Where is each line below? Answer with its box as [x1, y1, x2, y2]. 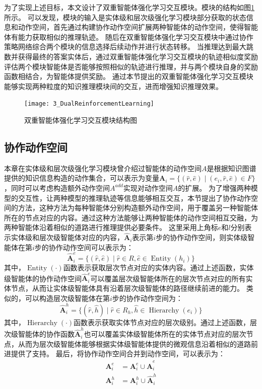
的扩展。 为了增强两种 [178, 182, 251, 193]
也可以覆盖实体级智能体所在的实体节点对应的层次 [84, 329, 246, 339]
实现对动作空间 [123, 182, 173, 193]
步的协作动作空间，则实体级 [156, 232, 248, 243]
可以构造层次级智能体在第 [25, 292, 110, 303]
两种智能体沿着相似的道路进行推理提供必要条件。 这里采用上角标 [4, 222, 218, 232]
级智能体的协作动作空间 [4, 273, 82, 283]
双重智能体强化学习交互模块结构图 [24, 115, 137, 125]
